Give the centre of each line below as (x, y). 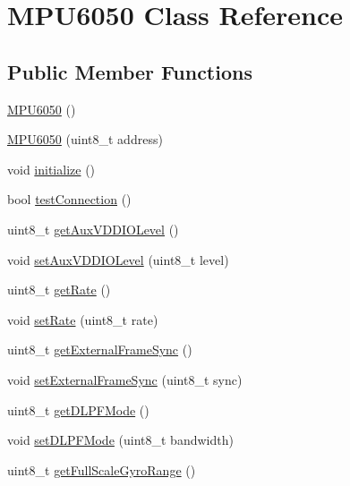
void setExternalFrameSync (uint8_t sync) (125, 379)
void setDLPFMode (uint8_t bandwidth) (120, 440)
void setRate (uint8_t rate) (83, 319)
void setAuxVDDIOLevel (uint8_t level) (118, 259)
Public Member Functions (130, 71)
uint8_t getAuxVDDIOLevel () (93, 229)
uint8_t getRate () (59, 290)
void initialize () (51, 169)
